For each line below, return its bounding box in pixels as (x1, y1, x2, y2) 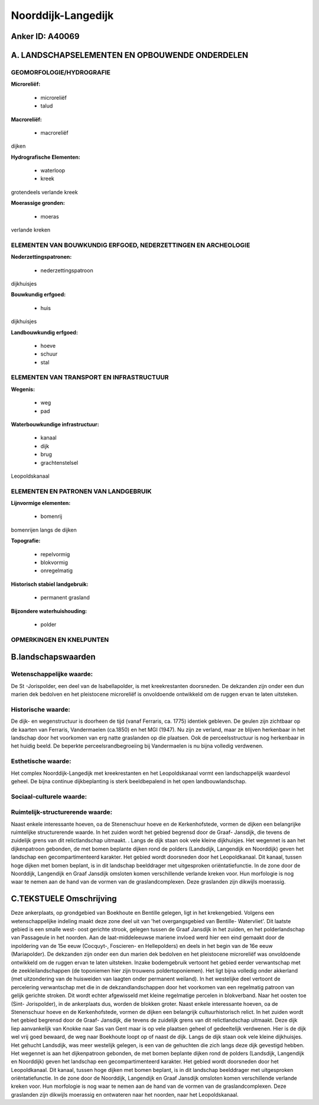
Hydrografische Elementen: (11, 154, 81, 161)
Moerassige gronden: (11, 200, 65, 207)
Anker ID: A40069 (11, 31, 80, 41)
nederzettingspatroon (40, 266, 94, 274)
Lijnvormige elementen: (11, 500, 71, 507)
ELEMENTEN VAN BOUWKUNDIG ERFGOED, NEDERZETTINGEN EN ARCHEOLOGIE (11, 241, 250, 249)
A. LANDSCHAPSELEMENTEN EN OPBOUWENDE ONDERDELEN (11, 50, 249, 60)
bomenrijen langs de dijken (11, 526, 77, 533)
